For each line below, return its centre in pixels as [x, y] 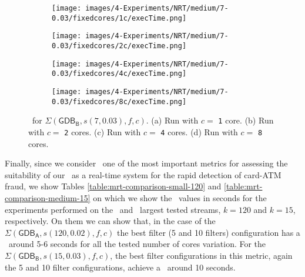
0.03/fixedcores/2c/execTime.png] [119, 46]
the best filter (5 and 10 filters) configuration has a [209, 232]
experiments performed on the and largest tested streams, [113, 209]
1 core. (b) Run [246, 120]
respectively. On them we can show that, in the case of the [110, 221]
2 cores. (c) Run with [103, 131]
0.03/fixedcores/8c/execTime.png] [119, 101]
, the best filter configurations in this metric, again [201, 255]
